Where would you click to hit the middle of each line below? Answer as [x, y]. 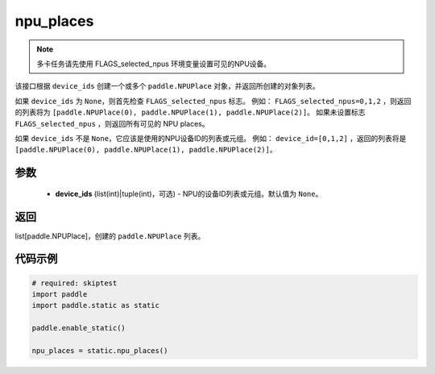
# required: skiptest [75, 283]
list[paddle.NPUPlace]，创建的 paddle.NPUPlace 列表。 [110, 236]
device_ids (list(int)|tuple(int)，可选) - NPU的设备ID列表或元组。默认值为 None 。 [189, 193]
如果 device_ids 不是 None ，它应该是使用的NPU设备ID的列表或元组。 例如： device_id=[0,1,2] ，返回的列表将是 [211, 138]
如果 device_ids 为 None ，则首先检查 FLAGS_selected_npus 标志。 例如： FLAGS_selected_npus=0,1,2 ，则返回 [213, 101]
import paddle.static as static [96, 305]
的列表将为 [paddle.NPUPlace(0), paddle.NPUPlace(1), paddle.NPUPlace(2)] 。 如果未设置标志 [190, 112]
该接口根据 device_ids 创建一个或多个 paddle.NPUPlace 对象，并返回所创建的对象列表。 [167, 86]
